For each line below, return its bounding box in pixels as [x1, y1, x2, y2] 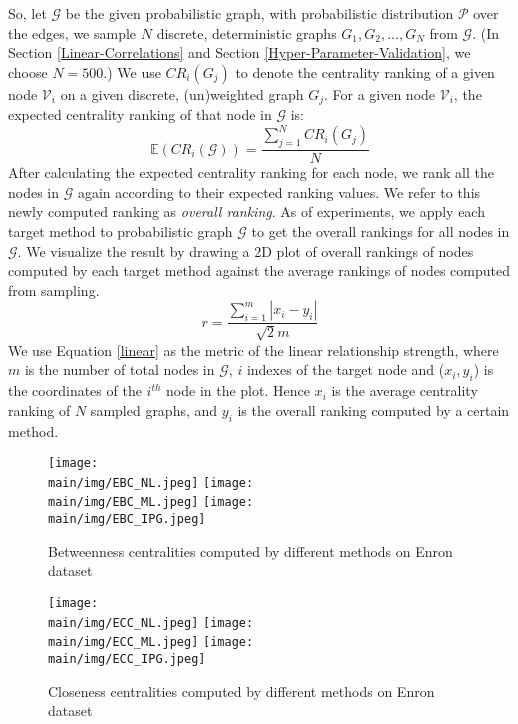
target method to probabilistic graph [8, 220, 233, 241]
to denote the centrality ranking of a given [235, 61, 495, 82]
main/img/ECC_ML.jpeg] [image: [48, 635, 254, 650]
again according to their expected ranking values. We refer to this [77, 181, 481, 202]
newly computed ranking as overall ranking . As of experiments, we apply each [8, 201, 485, 222]
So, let [8, 3, 47, 23]
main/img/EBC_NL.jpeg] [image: [48, 475, 254, 490]
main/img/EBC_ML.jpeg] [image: [48, 495, 254, 510]
